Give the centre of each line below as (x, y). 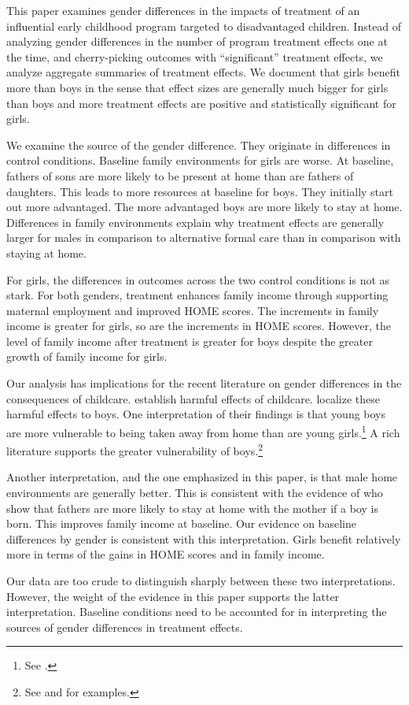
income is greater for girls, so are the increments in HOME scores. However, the (199, 326)
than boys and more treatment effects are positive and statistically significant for (201, 103)
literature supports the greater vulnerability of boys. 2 (135, 449)
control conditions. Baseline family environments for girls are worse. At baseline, (200, 160)
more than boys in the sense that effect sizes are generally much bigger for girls (197, 87)
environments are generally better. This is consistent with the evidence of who (195, 492)
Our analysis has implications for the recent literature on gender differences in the (204, 383)
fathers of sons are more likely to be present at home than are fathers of (180, 175)
